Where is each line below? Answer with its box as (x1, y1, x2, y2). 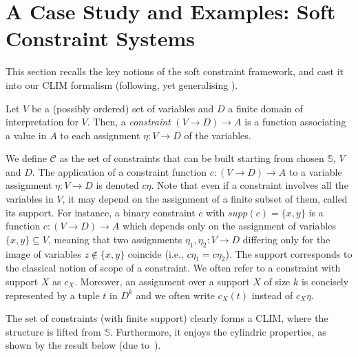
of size (264, 274, 291, 289)
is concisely (301, 274, 349, 289)
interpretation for (6, 114, 78, 129)
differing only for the (242, 232, 330, 246)
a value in (6, 127, 47, 142)
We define (6, 151, 47, 165)
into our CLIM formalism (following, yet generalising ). (6, 77, 238, 92)
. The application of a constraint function (32, 164, 207, 178)
